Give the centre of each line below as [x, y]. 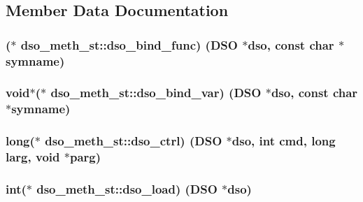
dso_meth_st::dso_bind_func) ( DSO [129, 44]
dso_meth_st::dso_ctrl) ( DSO [134, 141]
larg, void [33, 157]
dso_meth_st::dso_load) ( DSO [127, 189]
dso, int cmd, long [284, 141]
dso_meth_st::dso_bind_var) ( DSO [156, 93]
